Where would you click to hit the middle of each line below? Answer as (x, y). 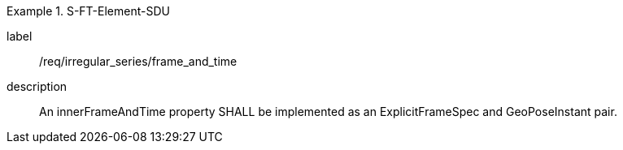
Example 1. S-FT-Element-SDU (88, 11)
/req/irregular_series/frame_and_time (138, 61)
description (37, 86)
